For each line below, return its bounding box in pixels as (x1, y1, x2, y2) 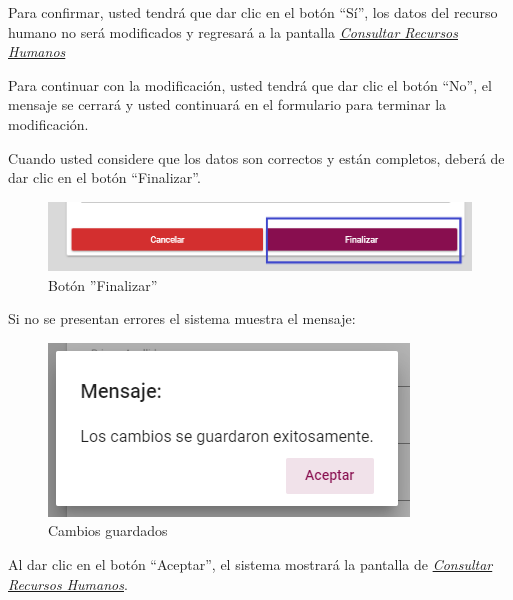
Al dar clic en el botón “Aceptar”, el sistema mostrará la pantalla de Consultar (8, 553, 493, 574)
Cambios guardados (48, 520, 168, 541)
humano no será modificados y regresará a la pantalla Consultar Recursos (8, 21, 459, 42)
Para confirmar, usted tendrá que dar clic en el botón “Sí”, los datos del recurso (8, 2, 498, 22)
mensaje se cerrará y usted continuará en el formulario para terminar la (8, 94, 447, 115)
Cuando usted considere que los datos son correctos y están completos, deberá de (8, 147, 505, 168)
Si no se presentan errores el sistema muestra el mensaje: (8, 308, 356, 329)
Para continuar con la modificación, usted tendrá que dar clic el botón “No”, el (8, 74, 492, 95)
